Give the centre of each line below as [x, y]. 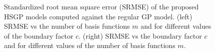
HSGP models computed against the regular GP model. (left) [98, 16]
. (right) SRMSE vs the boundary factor [140, 35]
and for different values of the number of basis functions [90, 45]
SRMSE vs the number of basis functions [67, 26]
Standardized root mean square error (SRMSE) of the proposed [101, 6]
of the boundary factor [39, 35]
